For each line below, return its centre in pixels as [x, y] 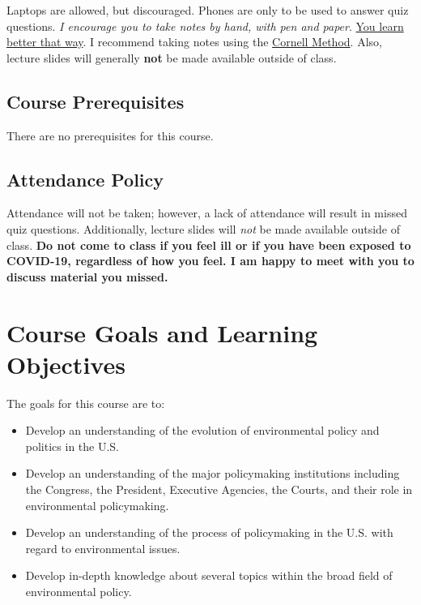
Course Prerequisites [96, 101]
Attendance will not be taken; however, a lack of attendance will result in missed [207, 213]
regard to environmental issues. [103, 548]
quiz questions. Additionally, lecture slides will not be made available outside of [204, 228]
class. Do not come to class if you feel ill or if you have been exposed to [209, 245]
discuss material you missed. [87, 276]
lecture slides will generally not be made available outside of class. [172, 57]
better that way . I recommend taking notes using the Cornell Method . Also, [194, 42]
